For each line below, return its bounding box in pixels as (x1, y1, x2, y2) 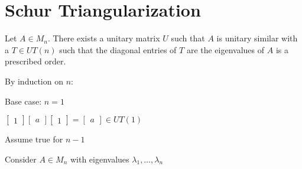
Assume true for (5, 133, 63, 145)
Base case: (5, 95, 42, 107)
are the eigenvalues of (186, 43, 265, 56)
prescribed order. (5, 55, 66, 67)
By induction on (5, 74, 63, 87)
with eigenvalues (70, 152, 129, 165)
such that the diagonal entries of (59, 43, 177, 56)
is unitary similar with (216, 32, 298, 44)
